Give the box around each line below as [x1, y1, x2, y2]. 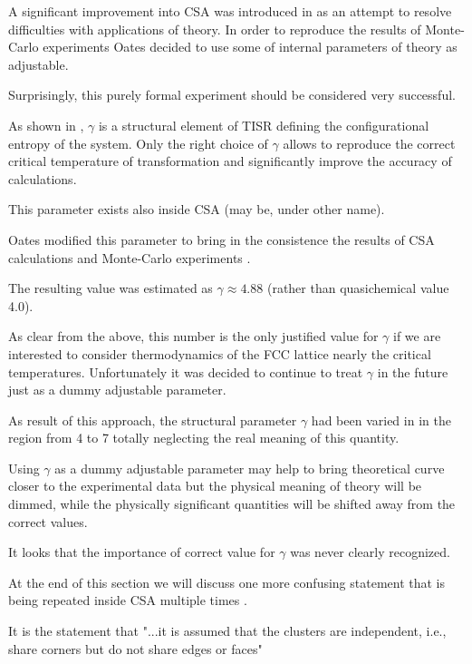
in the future [377, 362, 448, 381]
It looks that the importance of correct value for [8, 542, 275, 561]
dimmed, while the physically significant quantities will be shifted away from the [8, 494, 456, 513]
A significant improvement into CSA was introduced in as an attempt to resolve [8, 2, 452, 20]
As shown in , [8, 115, 84, 134]
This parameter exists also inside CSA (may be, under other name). [8, 200, 385, 219]
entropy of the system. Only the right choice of [8, 133, 268, 152]
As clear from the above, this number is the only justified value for [8, 327, 379, 346]
